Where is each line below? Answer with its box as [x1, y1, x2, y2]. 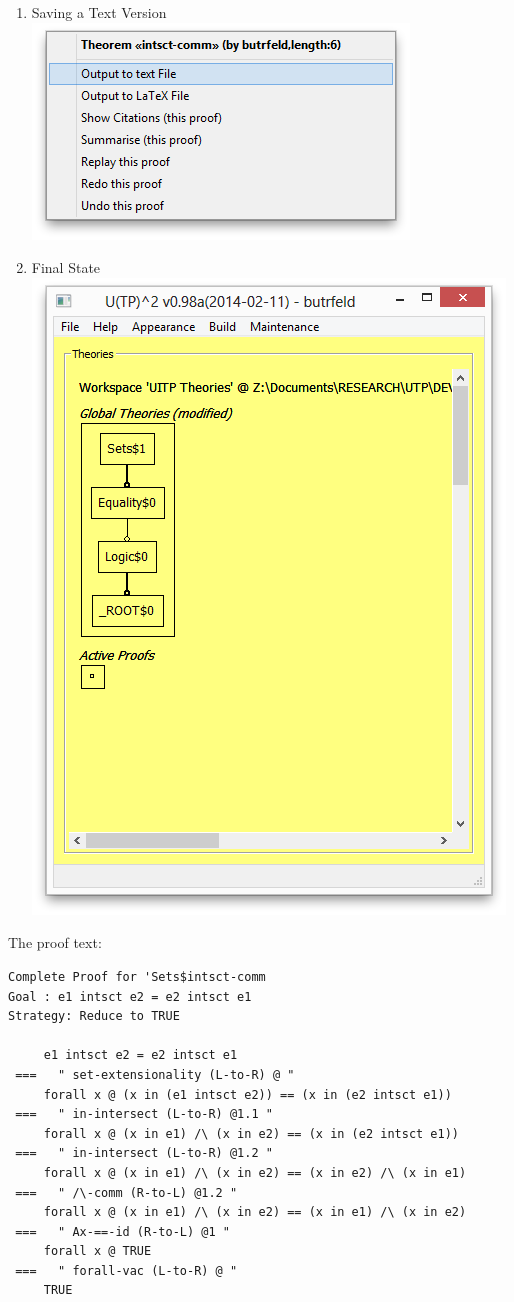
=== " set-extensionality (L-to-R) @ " [15, 1067, 295, 1082]
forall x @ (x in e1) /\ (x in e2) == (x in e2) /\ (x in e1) [43, 1165, 467, 1180]
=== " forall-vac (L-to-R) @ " [15, 1263, 238, 1278]
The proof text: [8, 932, 102, 953]
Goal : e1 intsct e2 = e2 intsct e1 [8, 989, 252, 1004]
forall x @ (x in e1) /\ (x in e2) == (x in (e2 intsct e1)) [43, 1126, 460, 1141]
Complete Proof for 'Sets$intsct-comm [8, 969, 266, 984]
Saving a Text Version [31, 2, 167, 22]
